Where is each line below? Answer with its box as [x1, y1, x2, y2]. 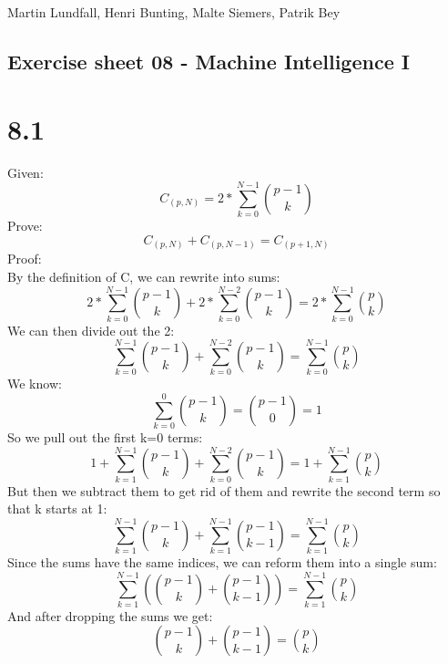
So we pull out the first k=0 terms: [7, 428, 203, 447]
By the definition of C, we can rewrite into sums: [7, 266, 280, 285]
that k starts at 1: [7, 499, 107, 518]
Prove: [7, 216, 43, 235]
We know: [7, 374, 62, 393]
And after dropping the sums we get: [7, 606, 213, 625]
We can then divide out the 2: [7, 320, 175, 339]
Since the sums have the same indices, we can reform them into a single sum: [7, 553, 437, 572]
